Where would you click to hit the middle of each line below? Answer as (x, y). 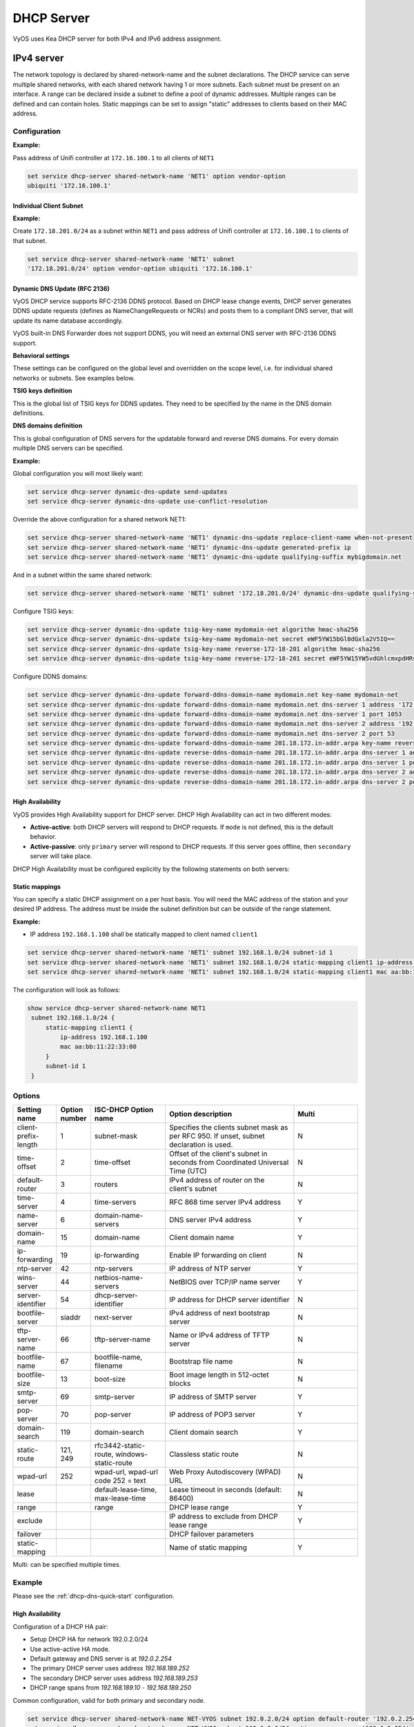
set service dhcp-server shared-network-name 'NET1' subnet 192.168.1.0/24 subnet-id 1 (180, 953)
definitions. (29, 413)
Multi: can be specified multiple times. (67, 1565)
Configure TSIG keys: (43, 611)
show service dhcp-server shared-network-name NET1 (117, 1008)
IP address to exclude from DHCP (224, 1516)
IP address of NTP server (210, 1269)
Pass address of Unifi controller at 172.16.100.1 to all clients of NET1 (114, 158)
